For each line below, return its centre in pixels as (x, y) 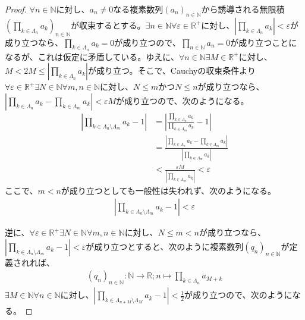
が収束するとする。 (108, 25)
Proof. (16, 9)
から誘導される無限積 (243, 9)
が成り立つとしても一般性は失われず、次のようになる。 (169, 190)
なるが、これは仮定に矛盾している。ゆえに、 (92, 56)
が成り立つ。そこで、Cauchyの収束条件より (172, 70)
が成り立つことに (264, 42)
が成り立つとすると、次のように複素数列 (165, 246)
